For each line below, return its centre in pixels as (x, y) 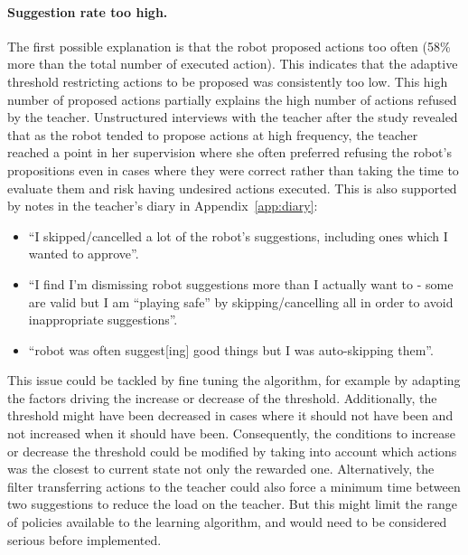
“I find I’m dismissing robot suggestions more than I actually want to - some (241, 283)
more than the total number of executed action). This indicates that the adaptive (233, 64)
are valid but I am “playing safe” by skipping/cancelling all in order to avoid (241, 301)
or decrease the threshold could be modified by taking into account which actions (232, 451)
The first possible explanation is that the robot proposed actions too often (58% (229, 46)
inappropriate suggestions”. (103, 320)
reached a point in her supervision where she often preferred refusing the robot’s (229, 152)
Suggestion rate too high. (88, 11)
